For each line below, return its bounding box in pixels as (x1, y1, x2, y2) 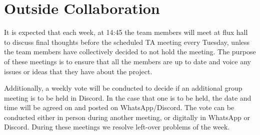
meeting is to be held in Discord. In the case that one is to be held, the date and (4, 92, 251, 103)
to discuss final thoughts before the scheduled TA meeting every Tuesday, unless (4, 36, 250, 47)
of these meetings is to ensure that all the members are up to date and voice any (4, 56, 251, 66)
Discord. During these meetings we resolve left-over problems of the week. (4, 122, 230, 132)
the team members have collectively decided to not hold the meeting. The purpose (4, 46, 256, 57)
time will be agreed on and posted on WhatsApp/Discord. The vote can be (4, 102, 234, 113)
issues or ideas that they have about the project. (4, 66, 152, 76)
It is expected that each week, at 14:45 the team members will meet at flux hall (4, 27, 248, 37)
